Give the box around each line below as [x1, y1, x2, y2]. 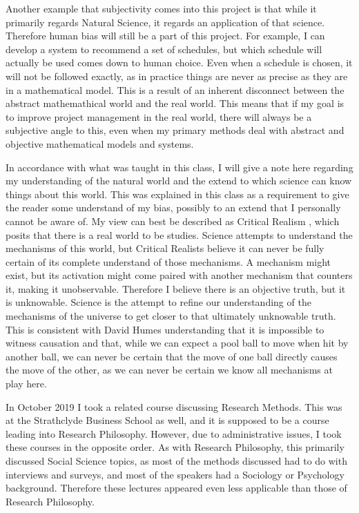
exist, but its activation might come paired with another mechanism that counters [6, 268, 353, 282]
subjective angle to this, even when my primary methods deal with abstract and [6, 123, 345, 137]
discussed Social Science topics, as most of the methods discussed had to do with [6, 454, 347, 467]
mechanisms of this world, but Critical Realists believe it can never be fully [6, 241, 324, 255]
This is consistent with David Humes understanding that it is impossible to [6, 322, 324, 336]
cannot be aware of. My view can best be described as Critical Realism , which [6, 213, 340, 228]
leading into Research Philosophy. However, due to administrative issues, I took [6, 426, 342, 441]
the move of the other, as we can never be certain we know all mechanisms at [6, 362, 333, 377]
